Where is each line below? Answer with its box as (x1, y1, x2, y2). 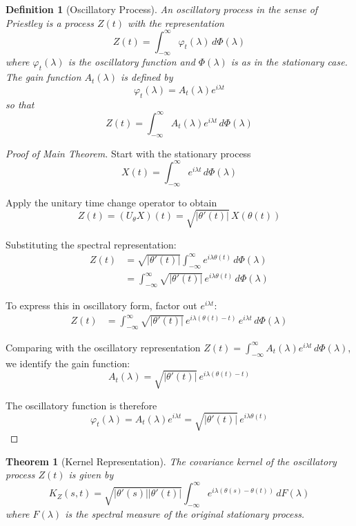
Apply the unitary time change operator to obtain (6, 195, 217, 209)
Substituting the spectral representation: (6, 237, 177, 251)
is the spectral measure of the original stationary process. (65, 507, 305, 520)
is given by (68, 467, 114, 482)
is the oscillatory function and (68, 55, 195, 69)
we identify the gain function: (6, 355, 130, 370)
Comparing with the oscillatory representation (6, 340, 201, 354)
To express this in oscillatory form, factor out (6, 298, 197, 312)
